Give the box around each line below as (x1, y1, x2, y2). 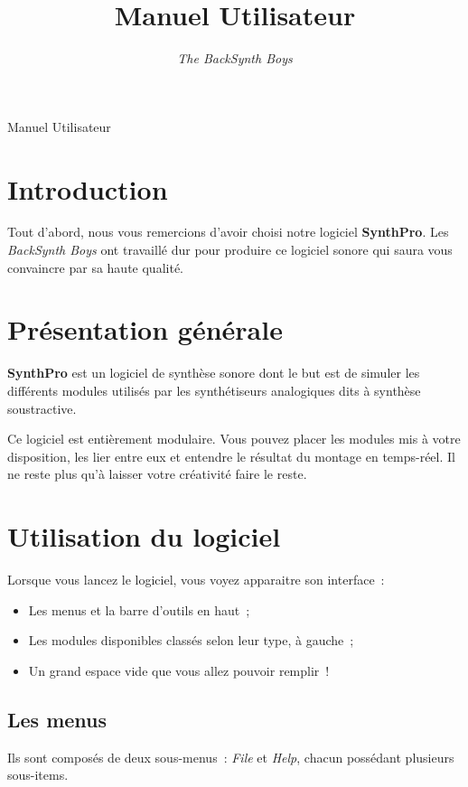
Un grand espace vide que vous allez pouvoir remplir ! (28, 661, 330, 679)
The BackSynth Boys (177, 49, 293, 68)
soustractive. (7, 398, 77, 417)
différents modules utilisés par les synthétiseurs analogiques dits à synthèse (7, 380, 421, 399)
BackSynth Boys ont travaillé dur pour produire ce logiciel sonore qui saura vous (7, 240, 453, 259)
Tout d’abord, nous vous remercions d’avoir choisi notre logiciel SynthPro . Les (7, 222, 449, 241)
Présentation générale (7, 311, 283, 348)
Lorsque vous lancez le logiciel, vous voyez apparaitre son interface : (7, 570, 385, 589)
